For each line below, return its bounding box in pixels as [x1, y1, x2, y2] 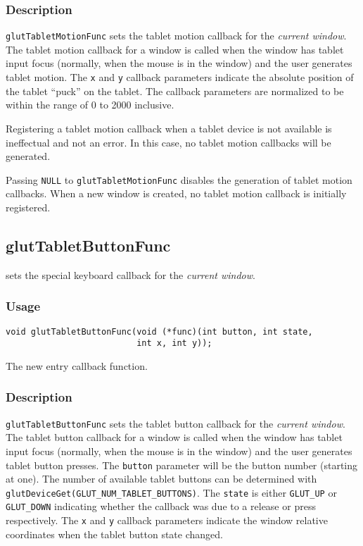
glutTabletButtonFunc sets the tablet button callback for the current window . [6, 416, 345, 430]
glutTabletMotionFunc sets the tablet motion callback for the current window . [6, 28, 347, 43]
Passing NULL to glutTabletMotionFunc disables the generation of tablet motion [6, 172, 352, 187]
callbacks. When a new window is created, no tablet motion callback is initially [6, 186, 347, 201]
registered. [6, 199, 51, 214]
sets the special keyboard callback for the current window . [6, 267, 255, 282]
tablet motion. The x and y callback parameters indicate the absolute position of [6, 70, 354, 85]
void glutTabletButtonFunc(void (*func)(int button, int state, [6, 326, 313, 337]
